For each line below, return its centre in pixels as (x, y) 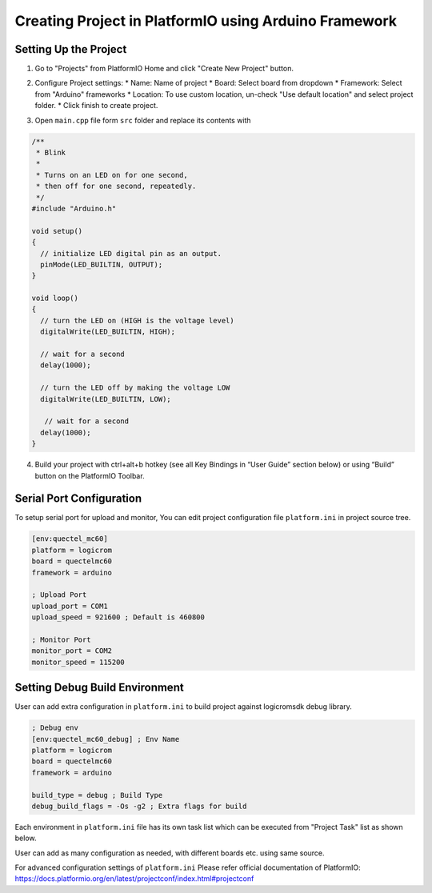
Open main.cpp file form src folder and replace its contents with (143, 120)
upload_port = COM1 (70, 606)
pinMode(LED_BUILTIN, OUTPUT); (102, 264)
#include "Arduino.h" (74, 208)
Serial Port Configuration (78, 499)
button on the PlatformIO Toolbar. (90, 475)
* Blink (51, 152)
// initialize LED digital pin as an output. (131, 253)
